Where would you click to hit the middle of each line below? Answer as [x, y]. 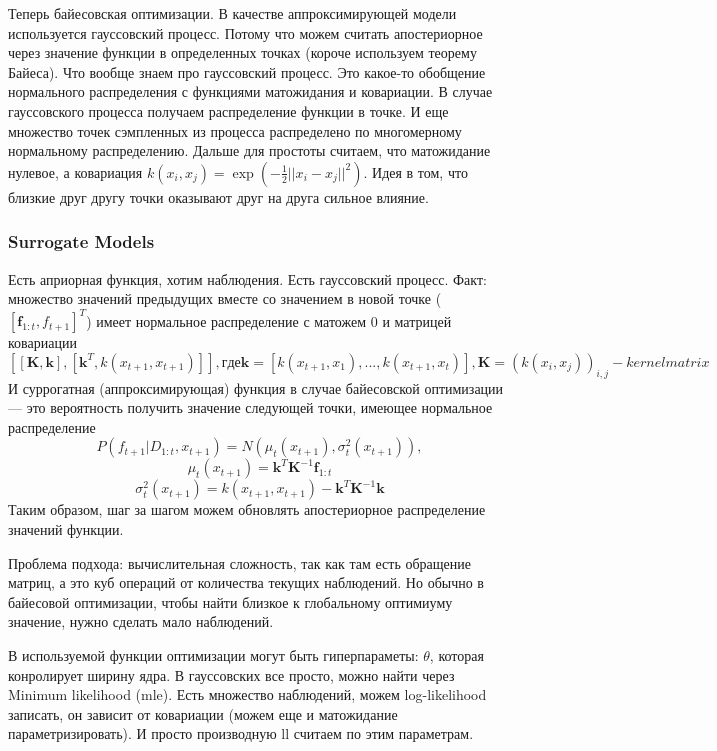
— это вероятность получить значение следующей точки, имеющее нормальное [250, 407]
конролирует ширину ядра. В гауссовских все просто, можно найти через [231, 674]
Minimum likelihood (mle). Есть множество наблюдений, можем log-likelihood [247, 694]
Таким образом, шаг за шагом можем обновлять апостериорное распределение [247, 509]
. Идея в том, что [415, 171]
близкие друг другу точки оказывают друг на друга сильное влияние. [218, 196]
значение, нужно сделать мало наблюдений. [141, 621]
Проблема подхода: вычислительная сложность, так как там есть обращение [240, 562]
